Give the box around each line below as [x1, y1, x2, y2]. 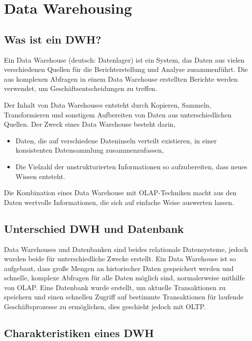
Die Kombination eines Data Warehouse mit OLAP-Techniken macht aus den [4, 187, 237, 198]
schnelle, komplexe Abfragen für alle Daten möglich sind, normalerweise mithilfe [4, 273, 245, 283]
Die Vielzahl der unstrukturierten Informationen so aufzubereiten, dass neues [15, 161, 248, 171]
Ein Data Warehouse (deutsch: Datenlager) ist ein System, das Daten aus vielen [4, 54, 245, 65]
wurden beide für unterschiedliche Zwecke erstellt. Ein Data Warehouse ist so [4, 253, 236, 264]
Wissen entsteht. [15, 171, 65, 181]
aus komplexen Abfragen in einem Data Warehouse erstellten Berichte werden [4, 73, 238, 84]
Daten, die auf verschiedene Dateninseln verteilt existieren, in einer [15, 135, 217, 145]
